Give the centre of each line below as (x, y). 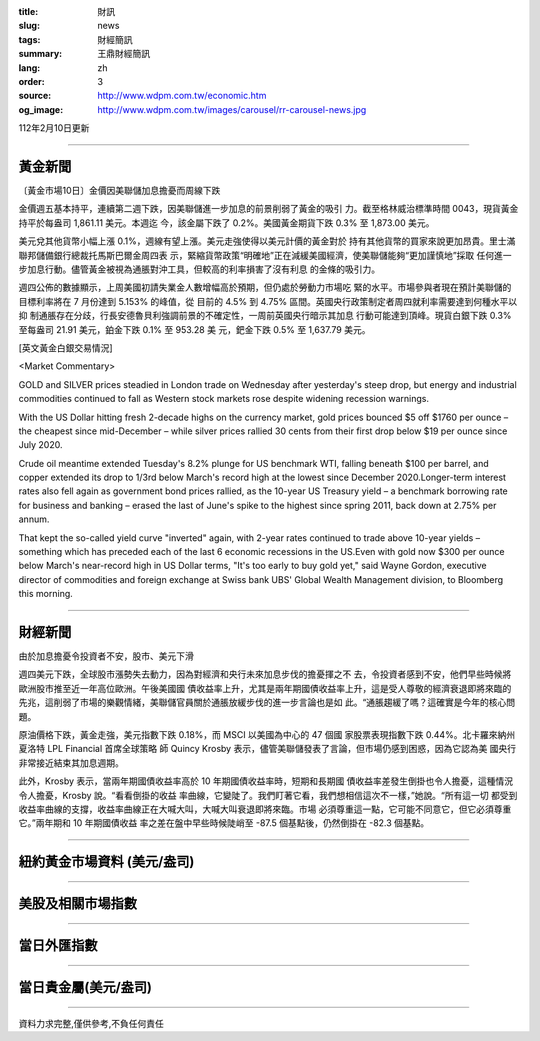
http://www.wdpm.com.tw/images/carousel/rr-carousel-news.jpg (232, 109)
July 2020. (40, 445)
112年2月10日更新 (54, 128)
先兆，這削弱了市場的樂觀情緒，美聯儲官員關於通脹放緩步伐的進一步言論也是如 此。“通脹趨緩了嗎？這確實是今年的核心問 (267, 702)
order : (31, 81)
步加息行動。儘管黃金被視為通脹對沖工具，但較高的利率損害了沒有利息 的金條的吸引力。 (199, 269)
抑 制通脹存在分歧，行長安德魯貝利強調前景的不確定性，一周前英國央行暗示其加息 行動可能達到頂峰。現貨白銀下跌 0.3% (265, 316)
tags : (29, 39)
